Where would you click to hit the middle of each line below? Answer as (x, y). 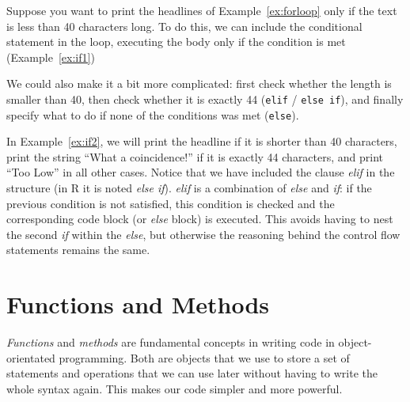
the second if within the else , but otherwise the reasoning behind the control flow (203, 234)
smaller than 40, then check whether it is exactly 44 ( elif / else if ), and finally (205, 99)
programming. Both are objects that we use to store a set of (204, 357)
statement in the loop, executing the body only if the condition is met (176, 42)
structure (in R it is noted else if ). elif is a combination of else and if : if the (189, 188)
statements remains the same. (78, 250)
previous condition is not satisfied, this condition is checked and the (171, 203)
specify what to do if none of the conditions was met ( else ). (153, 114)
